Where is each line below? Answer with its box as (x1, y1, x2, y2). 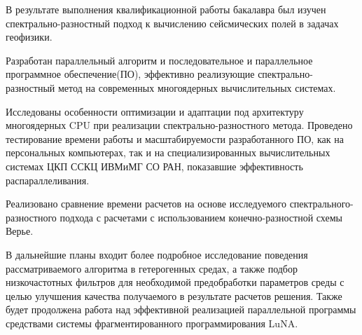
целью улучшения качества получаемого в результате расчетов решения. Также (6, 288, 342, 303)
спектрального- (289, 196, 354, 211)
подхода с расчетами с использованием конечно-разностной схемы (60, 210, 342, 224)
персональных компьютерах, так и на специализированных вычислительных (6, 145, 330, 160)
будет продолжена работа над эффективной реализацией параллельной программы (6, 302, 356, 317)
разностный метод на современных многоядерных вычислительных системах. (6, 80, 336, 95)
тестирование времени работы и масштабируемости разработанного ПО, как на (6, 131, 344, 146)
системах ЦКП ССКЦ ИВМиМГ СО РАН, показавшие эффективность (6, 158, 303, 173)
